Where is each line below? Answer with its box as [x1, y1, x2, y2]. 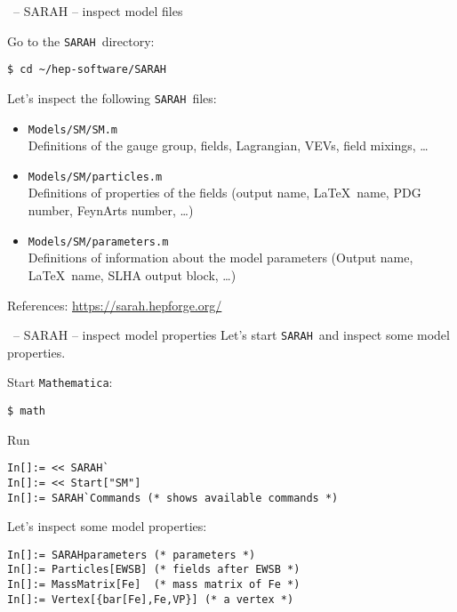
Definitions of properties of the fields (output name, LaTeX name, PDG [28, 183, 421, 202]
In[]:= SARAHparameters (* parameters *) [7, 548, 256, 561]
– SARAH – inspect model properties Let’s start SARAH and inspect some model [12, 326, 450, 344]
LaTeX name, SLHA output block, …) [28, 265, 237, 284]
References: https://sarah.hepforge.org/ [7, 295, 222, 314]
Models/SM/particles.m [28, 170, 163, 183]
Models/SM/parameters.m [28, 235, 169, 248]
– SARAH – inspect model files [12, 2, 183, 20]
